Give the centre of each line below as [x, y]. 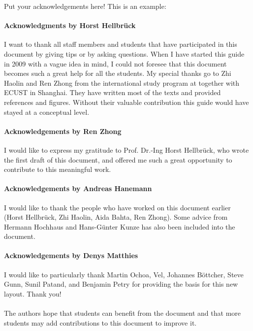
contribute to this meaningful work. [58, 169]
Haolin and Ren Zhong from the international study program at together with [122, 83]
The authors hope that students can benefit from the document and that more [123, 313]
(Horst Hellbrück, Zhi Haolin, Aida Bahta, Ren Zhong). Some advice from [116, 217]
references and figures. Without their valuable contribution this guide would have [126, 102]
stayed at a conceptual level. [47, 112]
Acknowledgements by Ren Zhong [63, 131]
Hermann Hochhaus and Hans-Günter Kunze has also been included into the [120, 226]
